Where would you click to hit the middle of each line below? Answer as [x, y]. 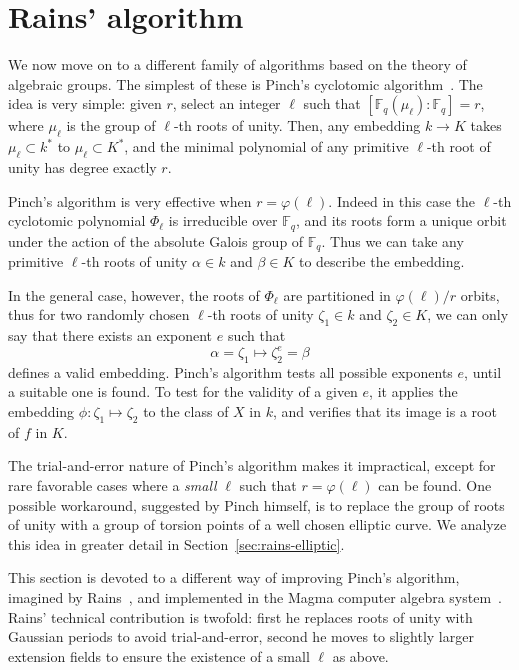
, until [483, 371]
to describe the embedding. [381, 261]
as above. [360, 655]
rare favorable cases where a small [112, 485]
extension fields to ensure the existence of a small [159, 655]
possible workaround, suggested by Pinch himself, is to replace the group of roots [256, 504]
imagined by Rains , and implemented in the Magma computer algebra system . [255, 597]
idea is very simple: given [85, 103]
